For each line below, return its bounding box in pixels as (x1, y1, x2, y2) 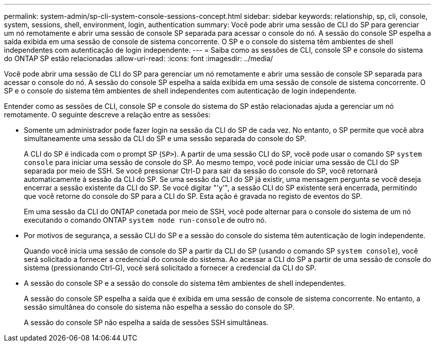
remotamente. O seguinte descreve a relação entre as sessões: (4, 110, 211, 119)
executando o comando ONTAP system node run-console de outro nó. (24, 216, 267, 224)
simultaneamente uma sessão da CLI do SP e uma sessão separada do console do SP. (24, 134, 306, 143)
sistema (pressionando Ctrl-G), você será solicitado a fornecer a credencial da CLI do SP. (24, 263, 316, 272)
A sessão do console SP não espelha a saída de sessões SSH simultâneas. (24, 318, 269, 327)
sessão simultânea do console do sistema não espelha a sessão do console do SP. (24, 303, 294, 311)
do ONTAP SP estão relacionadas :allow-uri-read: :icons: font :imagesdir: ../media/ (4, 54, 273, 63)
